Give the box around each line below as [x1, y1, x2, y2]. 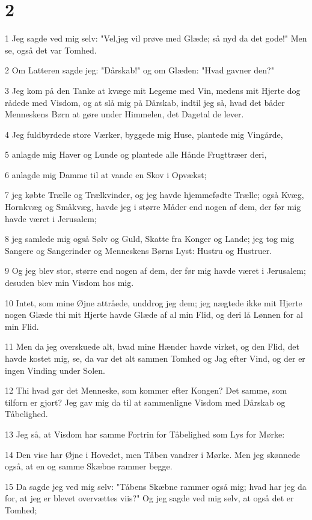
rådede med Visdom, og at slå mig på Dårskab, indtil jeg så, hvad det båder [5, 96, 285, 108]
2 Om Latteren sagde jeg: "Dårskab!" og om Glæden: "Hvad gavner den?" [5, 64, 274, 76]
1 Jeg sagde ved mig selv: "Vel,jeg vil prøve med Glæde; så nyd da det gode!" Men [5, 32, 307, 45]
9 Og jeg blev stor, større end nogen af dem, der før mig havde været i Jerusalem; [5, 264, 306, 277]
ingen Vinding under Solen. [5, 364, 105, 376]
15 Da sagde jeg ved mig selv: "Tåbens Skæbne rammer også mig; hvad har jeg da [5, 480, 307, 492]
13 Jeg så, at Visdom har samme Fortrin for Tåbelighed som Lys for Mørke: [5, 427, 285, 440]
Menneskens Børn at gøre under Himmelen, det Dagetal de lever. [5, 108, 244, 120]
